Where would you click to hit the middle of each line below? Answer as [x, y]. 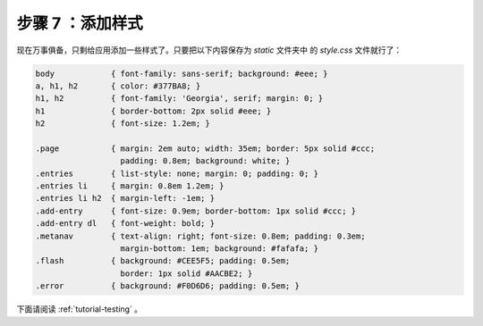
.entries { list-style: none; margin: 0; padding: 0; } [177, 173]
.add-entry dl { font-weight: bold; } [125, 224]
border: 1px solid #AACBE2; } [186, 273]
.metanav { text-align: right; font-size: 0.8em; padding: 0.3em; [200, 236]
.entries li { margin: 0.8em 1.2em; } [130, 186]
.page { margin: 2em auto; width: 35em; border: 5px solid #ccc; [205, 148]
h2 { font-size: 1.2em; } [123, 124]
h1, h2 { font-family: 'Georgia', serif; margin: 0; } [179, 99]
